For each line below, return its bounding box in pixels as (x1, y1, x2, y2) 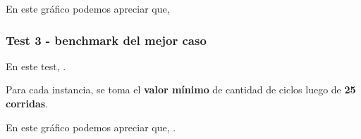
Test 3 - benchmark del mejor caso (6, 31, 207, 48)
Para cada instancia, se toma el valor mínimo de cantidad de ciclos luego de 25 (6, 82, 356, 97)
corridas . (6, 96, 48, 110)
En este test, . (6, 58, 66, 73)
